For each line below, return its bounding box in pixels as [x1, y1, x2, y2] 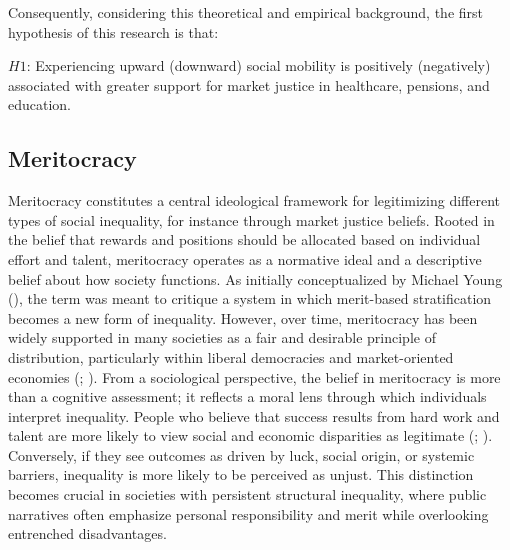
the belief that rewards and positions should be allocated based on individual [8, 229, 481, 250]
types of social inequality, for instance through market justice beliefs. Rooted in [8, 209, 495, 230]
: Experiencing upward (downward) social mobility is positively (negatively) [26, 55, 491, 76]
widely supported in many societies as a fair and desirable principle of [8, 327, 436, 348]
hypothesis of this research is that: [8, 21, 219, 42]
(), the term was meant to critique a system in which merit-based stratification [8, 288, 492, 309]
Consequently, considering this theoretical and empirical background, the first [8, 2, 483, 22]
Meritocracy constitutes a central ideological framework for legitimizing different [8, 190, 500, 211]
